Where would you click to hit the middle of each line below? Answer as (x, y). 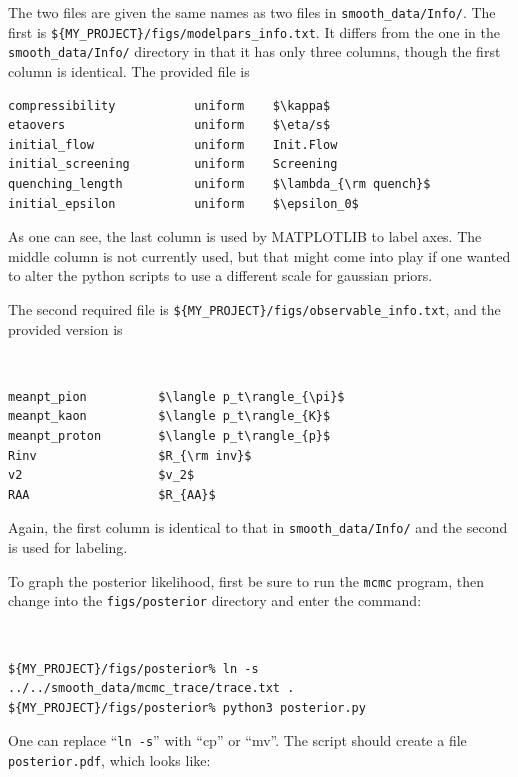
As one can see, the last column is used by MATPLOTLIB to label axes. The (245, 236)
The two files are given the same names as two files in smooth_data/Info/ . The (252, 12)
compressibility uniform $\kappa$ (169, 105)
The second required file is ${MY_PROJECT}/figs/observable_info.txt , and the (254, 308)
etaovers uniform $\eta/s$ (169, 125)
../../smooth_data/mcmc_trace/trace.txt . (151, 688)
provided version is (65, 328)
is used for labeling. (68, 547)
